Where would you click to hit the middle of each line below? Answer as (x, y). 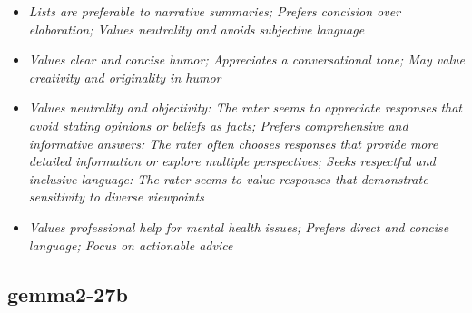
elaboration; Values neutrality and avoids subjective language (197, 29)
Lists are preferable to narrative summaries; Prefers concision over (215, 11)
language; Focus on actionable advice (131, 245)
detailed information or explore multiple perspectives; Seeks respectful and (232, 161)
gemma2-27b (68, 293)
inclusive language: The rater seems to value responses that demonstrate (228, 178)
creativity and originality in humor (125, 77)
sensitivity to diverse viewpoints (116, 196)
